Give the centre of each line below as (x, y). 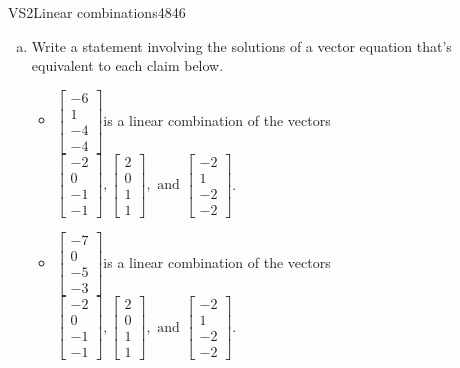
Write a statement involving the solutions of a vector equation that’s (241, 45)
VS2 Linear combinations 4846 (97, 12)
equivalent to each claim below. (127, 65)
